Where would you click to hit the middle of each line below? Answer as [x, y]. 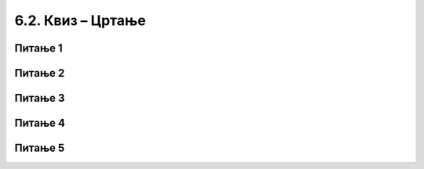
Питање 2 [40, 73]
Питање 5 [40, 148]
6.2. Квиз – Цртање [80, 20]
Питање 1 [38, 48]
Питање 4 [40, 123]
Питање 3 [40, 98]
